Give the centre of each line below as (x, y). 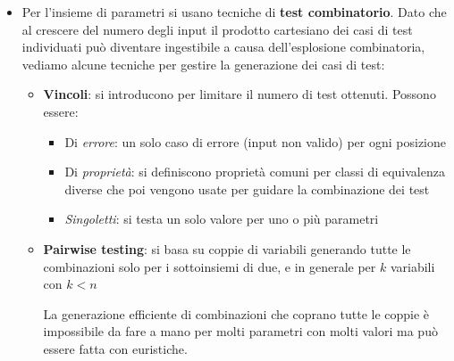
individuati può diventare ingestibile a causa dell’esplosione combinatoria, (223, 47)
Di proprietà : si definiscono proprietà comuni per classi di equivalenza (255, 172)
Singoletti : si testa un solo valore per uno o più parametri (222, 219)
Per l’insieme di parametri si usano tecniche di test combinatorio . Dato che (234, 12)
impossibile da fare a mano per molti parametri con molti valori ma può (240, 331)
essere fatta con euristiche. (115, 348)
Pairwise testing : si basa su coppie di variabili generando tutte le (227, 248)
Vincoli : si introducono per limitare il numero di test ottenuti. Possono (240, 94)
